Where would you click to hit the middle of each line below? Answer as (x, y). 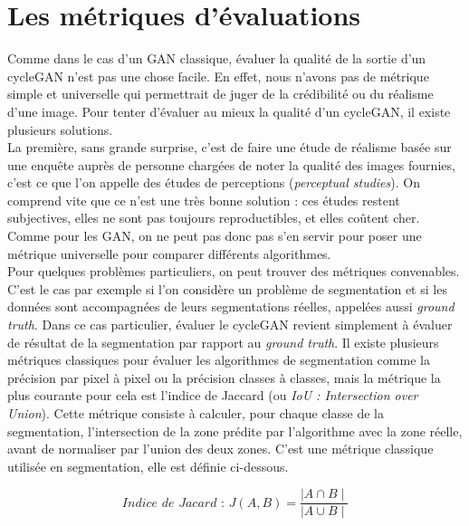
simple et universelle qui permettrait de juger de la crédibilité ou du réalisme (220, 94)
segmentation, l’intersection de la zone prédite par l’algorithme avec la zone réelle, (235, 430)
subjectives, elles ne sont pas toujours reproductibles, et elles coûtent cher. (214, 218)
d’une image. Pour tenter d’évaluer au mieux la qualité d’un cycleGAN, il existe (229, 111)
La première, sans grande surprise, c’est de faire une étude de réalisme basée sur (230, 147)
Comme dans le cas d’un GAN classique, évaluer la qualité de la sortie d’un (217, 58)
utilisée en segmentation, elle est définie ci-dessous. (148, 466)
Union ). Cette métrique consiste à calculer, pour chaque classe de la (196, 413)
